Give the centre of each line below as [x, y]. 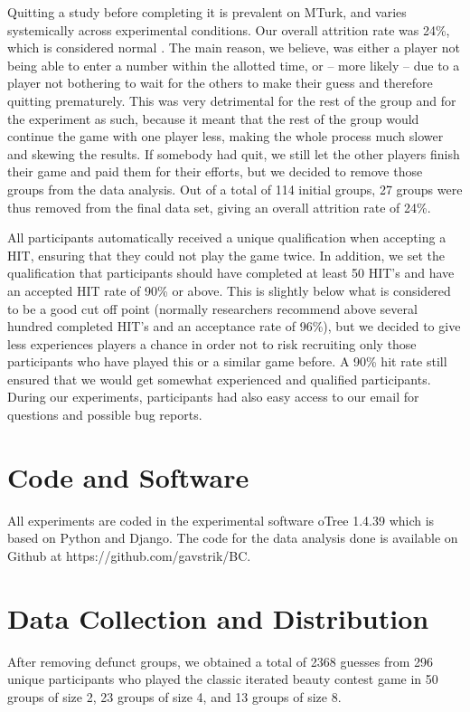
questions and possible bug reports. [105, 415]
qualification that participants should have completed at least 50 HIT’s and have [231, 273]
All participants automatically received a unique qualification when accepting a [227, 237]
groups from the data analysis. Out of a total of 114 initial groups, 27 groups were [235, 189]
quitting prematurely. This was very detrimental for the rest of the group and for [232, 100]
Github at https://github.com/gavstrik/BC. [129, 555]
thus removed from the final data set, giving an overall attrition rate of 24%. [219, 207]
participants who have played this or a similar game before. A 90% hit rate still [227, 361]
